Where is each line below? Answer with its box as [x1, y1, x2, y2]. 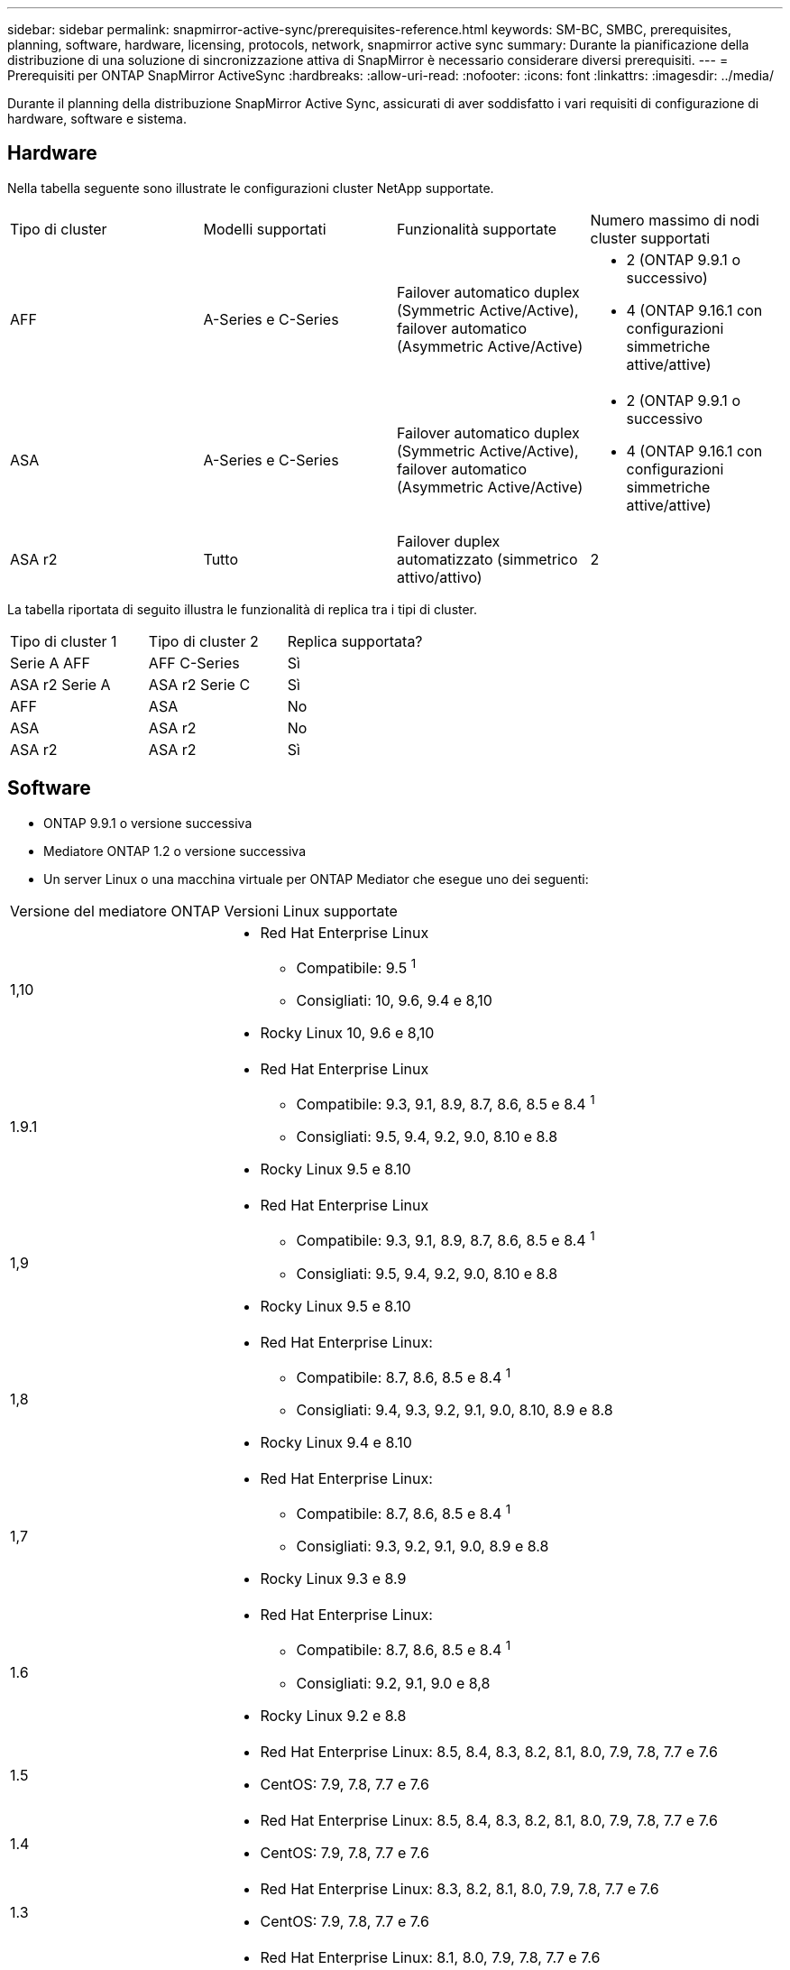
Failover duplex [397, 531, 501, 550]
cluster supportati [590, 228, 711, 247]
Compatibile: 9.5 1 [296, 955, 417, 978]
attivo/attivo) [397, 567, 482, 586]
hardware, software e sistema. [7, 111, 188, 126]
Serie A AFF [10, 653, 90, 672]
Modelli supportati [203, 219, 326, 238]
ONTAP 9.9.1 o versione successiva [43, 815, 253, 831]
